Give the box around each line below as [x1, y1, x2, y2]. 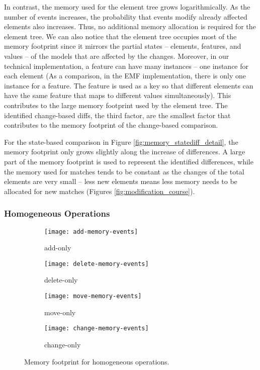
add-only [44, 242, 71, 253]
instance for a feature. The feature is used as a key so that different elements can [4, 80, 253, 90]
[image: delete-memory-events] [44, 260, 149, 267]
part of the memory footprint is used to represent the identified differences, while [4, 156, 253, 166]
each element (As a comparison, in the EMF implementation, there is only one [4, 70, 246, 81]
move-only [44, 307, 76, 317]
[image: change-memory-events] [44, 325, 149, 332]
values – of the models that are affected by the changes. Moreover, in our [4, 50, 229, 61]
